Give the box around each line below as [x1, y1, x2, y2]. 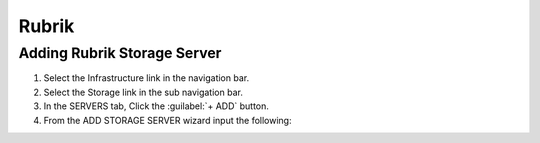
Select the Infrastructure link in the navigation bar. [43, 72, 250, 84]
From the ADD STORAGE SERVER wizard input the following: [43, 114, 292, 126]
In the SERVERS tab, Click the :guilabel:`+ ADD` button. [43, 100, 270, 112]
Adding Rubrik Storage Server [18, 44, 222, 62]
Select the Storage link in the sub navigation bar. [43, 86, 244, 98]
